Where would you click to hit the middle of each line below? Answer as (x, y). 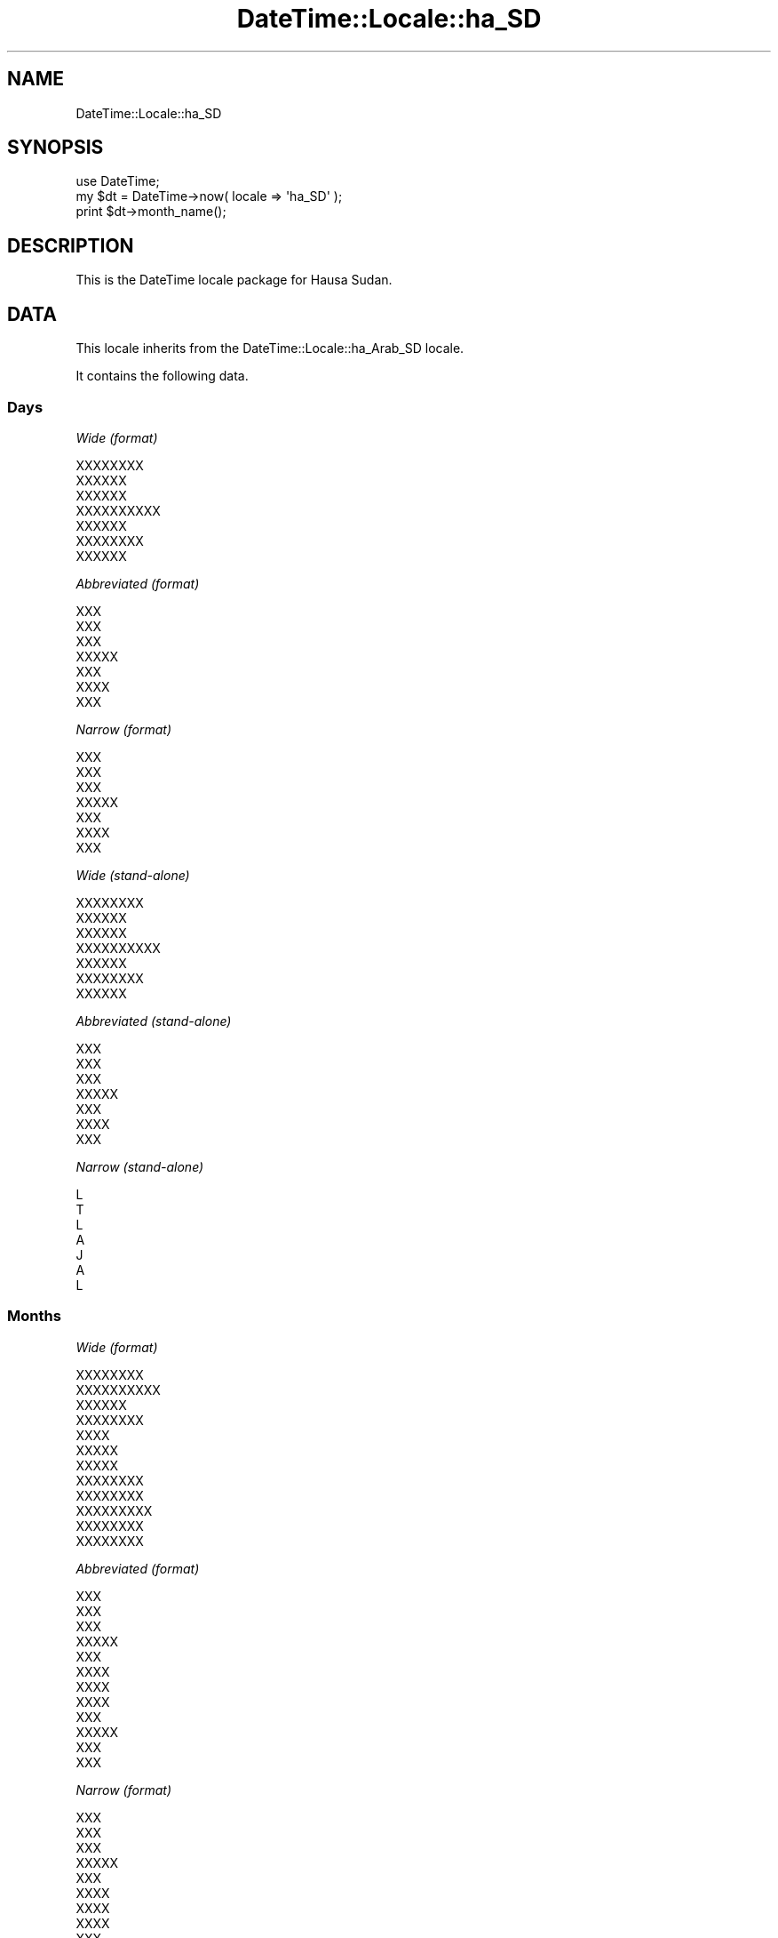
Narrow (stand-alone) (140, 1166)
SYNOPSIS (56, 148)
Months (34, 1316)
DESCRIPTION (71, 245)
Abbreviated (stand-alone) (154, 1021)
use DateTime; (118, 181)
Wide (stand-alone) (133, 875)
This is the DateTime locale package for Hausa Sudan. (234, 280)
